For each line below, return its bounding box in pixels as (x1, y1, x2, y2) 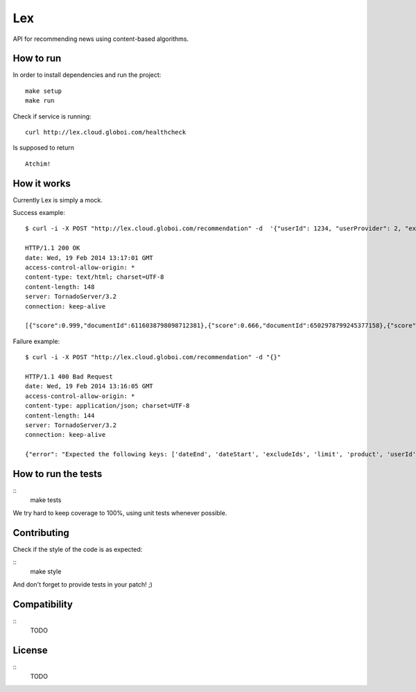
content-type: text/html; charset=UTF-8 (25, 273, 164, 281)
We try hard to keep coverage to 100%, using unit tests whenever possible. (12, 508, 227, 517)
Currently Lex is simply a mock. (12, 196, 103, 204)
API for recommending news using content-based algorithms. (12, 35, 189, 43)
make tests (30, 496, 62, 504)
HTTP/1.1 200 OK (25, 244, 80, 252)
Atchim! (25, 159, 51, 168)
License (12, 644, 48, 656)
